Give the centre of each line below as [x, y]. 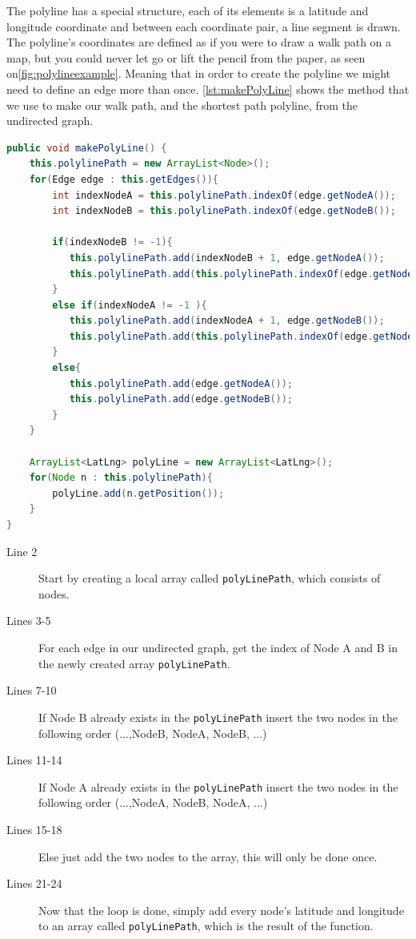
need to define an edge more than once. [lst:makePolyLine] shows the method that [208, 89]
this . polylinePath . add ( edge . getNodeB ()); [181, 399]
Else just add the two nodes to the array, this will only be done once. [208, 856]
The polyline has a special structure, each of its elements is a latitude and [188, 10]
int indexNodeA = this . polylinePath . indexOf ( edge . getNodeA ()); [224, 195]
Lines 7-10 [32, 690]
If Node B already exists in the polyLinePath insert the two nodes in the [218, 717]
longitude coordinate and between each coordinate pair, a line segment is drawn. [204, 26]
